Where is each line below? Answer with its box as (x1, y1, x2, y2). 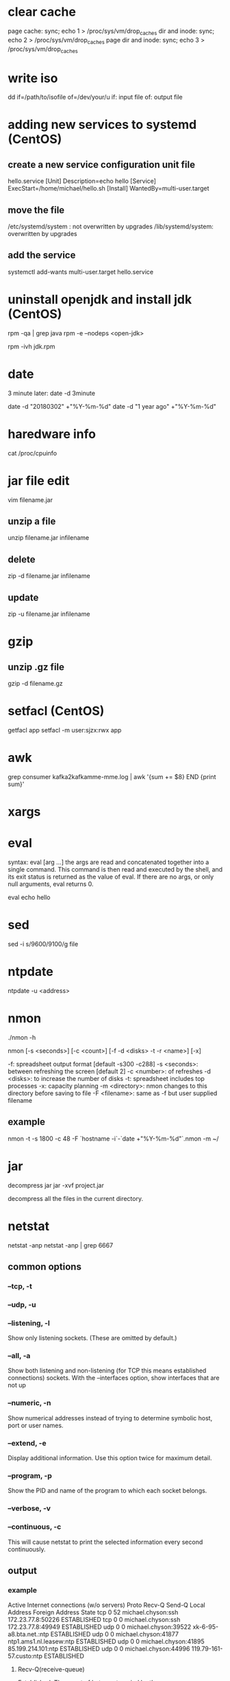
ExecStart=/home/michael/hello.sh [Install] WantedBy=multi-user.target (8, 184, 209, 193)
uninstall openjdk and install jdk (8, 292, 192, 307)
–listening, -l (8, 1318, 50, 1328)
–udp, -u (8, 1300, 36, 1309)
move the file (8, 204, 65, 216)
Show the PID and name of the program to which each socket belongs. (8, 1486, 207, 1495)
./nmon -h (8, 1033, 36, 1041)
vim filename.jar (8, 495, 53, 504)
